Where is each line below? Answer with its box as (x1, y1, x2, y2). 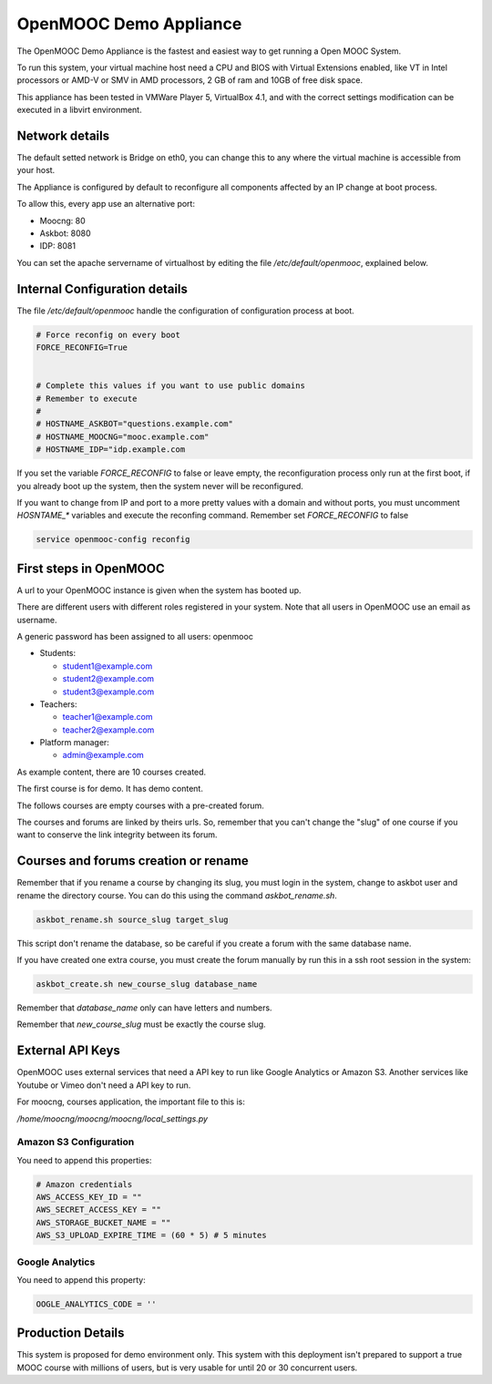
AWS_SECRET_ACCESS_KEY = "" (36, 1205, 161, 1215)
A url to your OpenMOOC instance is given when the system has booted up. (16, 584, 302, 596)
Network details (16, 128, 109, 143)
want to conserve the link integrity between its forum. (16, 829, 218, 840)
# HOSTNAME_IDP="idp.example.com (36, 445, 186, 455)
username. (16, 614, 57, 625)
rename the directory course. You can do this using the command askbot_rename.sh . (16, 889, 337, 901)
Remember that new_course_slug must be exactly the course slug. (16, 1019, 266, 1030)
